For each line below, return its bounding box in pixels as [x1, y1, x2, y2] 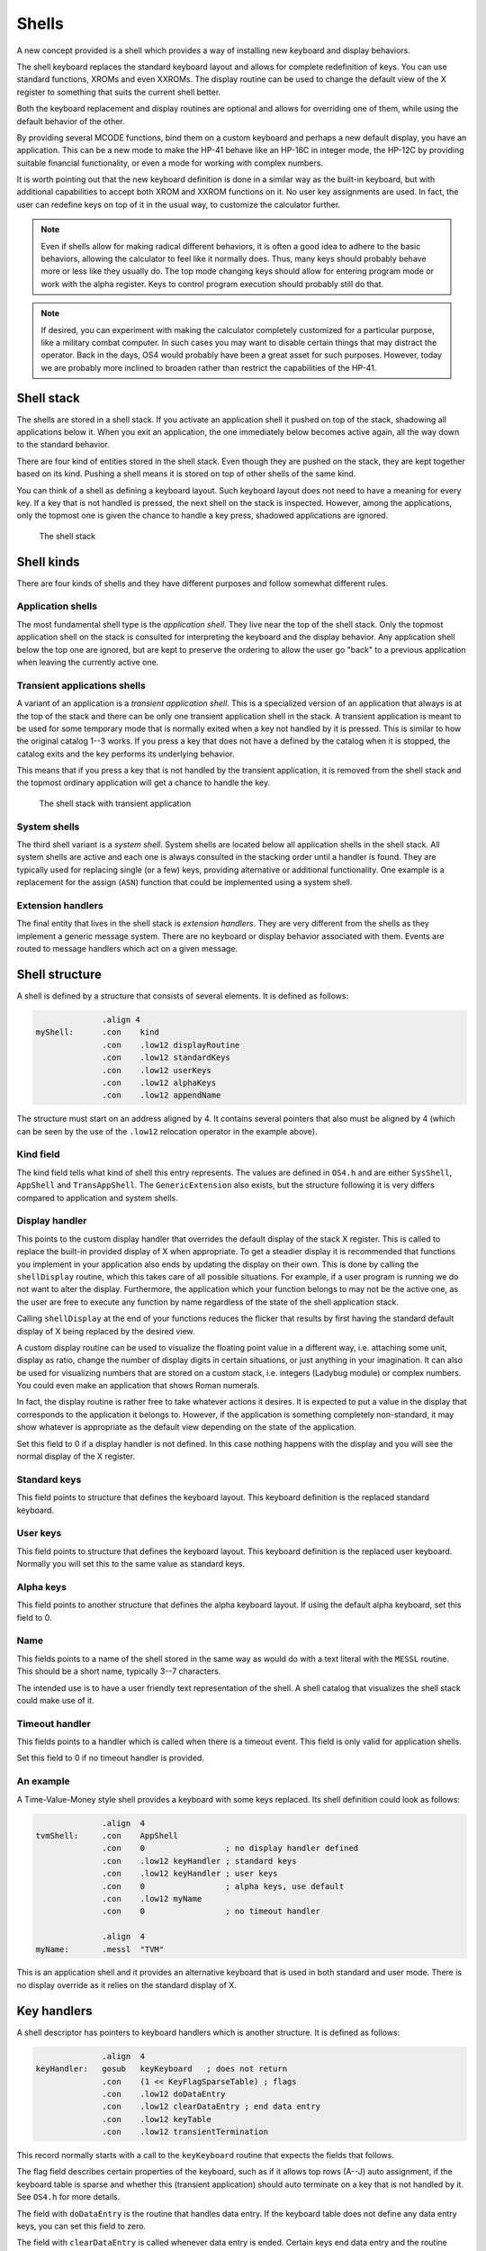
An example [16, 1775, 71, 1787]
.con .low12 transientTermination [102, 2127, 269, 2138]
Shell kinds [16, 554, 80, 569]
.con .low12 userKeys [102, 1065, 211, 1075]
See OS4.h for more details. [16, 2192, 121, 2202]
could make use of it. [16, 1695, 94, 1705]
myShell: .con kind [35, 1027, 159, 1037]
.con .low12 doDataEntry [102, 2089, 226, 2099]
